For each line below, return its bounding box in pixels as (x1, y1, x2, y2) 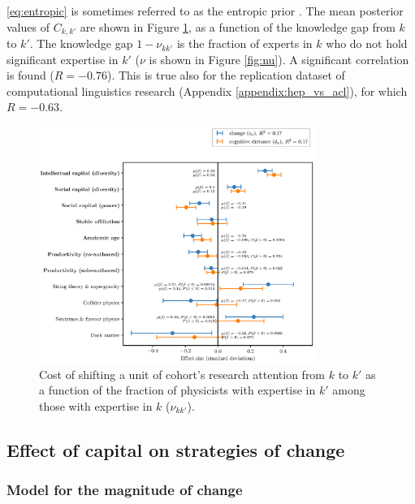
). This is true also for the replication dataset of (106, 67, 345, 84)
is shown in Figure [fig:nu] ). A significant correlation (149, 50, 409, 67)
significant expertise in (6, 50, 119, 67)
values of (6, 18, 50, 35)
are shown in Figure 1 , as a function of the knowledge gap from (80, 18, 396, 35)
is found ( (6, 67, 54, 84)
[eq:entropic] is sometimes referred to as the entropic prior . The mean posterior (6, 2, 404, 19)
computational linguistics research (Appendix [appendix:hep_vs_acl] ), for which (6, 82, 408, 99)
